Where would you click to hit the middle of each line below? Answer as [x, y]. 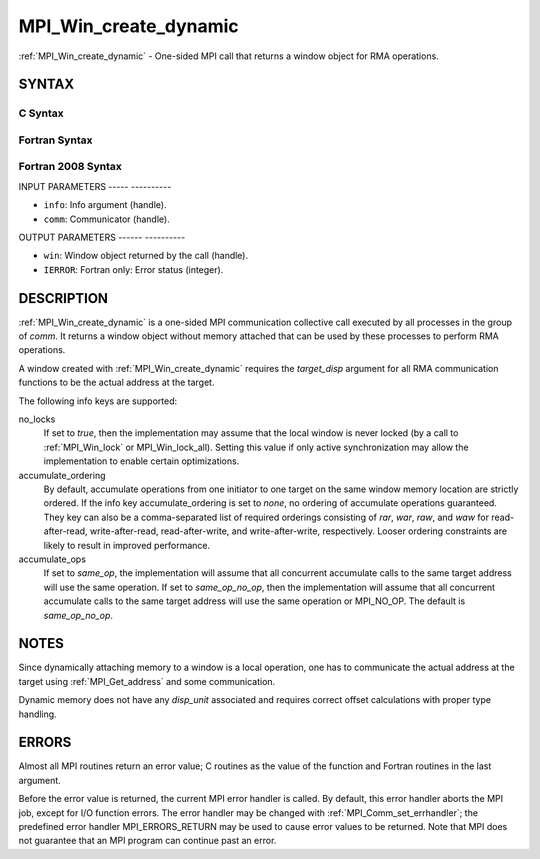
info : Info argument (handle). [105, 205]
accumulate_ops [52, 559]
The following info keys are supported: [98, 401]
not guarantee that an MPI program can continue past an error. [147, 841]
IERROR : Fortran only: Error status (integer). [133, 269]
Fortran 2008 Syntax [70, 167]
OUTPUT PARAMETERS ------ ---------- [102, 237]
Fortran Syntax [55, 140]
